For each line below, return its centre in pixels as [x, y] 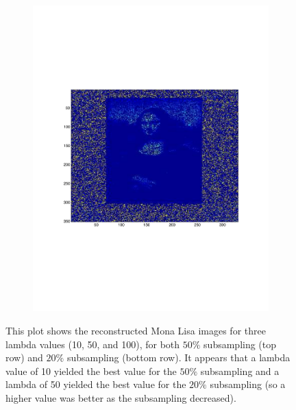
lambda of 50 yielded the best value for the [96, 384]
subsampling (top [240, 344]
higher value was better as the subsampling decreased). [121, 397]
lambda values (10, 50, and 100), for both [93, 344]
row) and [24, 357]
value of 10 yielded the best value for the [91, 371]
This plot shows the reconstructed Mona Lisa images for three [136, 330]
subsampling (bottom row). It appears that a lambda [178, 357]
